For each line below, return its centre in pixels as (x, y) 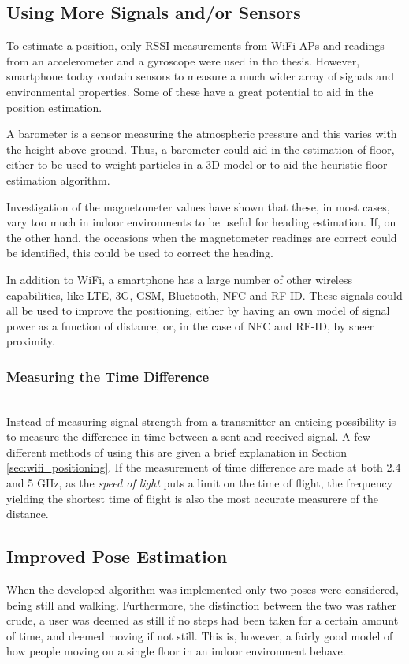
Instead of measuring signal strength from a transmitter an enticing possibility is (201, 421)
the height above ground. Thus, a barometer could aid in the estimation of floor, (201, 149)
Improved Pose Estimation (117, 556)
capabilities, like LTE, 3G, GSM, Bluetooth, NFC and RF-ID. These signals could (204, 295)
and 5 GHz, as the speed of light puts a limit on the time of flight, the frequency (200, 483)
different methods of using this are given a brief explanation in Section (177, 451)
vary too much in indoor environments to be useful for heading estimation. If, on (201, 222)
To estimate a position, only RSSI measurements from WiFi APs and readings (195, 45)
